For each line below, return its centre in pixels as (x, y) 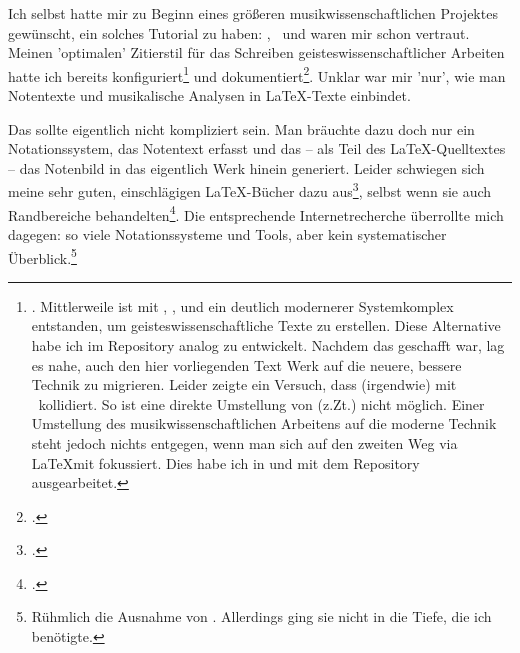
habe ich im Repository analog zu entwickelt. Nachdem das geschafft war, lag (268, 344)
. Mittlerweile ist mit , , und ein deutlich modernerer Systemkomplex (242, 305)
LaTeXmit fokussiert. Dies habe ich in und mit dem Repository (225, 462)
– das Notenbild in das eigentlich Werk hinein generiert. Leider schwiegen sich (246, 167)
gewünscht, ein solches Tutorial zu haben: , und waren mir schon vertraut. (239, 32)
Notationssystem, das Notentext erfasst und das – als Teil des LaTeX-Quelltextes (257, 148)
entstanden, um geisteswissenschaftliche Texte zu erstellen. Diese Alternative (266, 325)
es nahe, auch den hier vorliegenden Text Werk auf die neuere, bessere (246, 364)
